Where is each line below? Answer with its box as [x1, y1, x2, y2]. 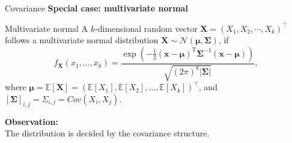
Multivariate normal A [5, 22, 88, 34]
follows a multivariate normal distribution [5, 34, 159, 46]
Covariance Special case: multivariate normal [5, 2, 188, 14]
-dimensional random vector [95, 22, 198, 34]
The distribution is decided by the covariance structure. [5, 127, 210, 139]
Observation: [5, 115, 59, 127]
